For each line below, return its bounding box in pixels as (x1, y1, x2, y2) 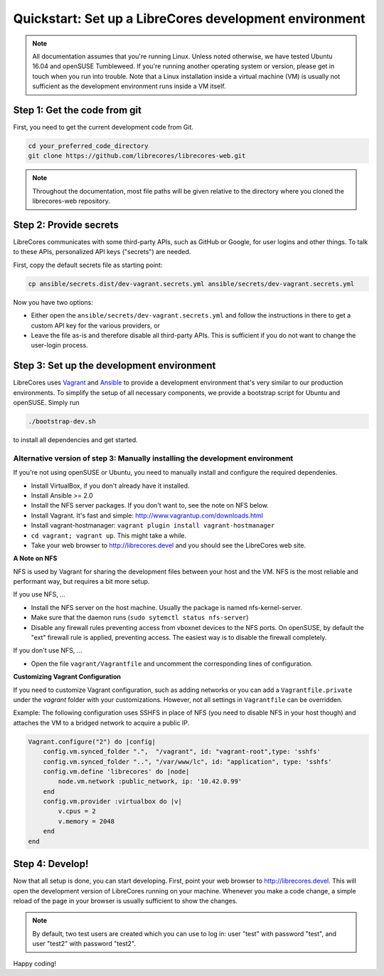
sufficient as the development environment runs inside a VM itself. (32, 82, 227, 90)
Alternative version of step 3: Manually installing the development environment (13, 453, 294, 463)
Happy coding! (13, 959, 57, 967)
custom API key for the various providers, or (31, 321, 160, 330)
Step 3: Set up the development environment (13, 360, 216, 372)
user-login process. (31, 341, 88, 350)
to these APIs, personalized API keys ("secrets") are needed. (13, 248, 191, 256)
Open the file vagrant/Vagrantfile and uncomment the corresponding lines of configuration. (31, 659, 313, 668)
